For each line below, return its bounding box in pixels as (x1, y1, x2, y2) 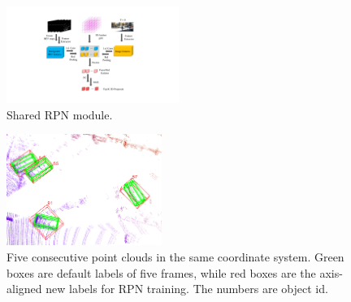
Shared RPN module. (6, 106, 113, 123)
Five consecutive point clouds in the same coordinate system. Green (6, 248, 344, 265)
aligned (6, 280, 42, 297)
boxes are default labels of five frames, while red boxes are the (6, 264, 316, 281)
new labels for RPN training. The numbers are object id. (45, 280, 328, 297)
